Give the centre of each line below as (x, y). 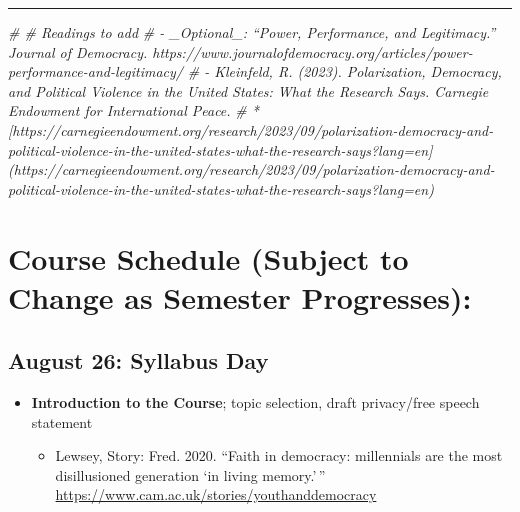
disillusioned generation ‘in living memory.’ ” (190, 474)
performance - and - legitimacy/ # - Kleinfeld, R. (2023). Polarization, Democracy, (255, 71)
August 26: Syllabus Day (138, 360)
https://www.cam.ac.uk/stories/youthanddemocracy (216, 494)
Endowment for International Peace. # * (133, 110)
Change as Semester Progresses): (240, 296)
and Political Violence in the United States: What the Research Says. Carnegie (248, 90)
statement (62, 421)
